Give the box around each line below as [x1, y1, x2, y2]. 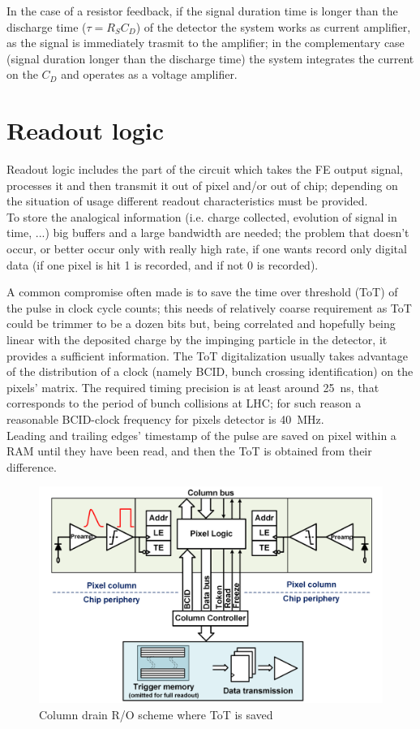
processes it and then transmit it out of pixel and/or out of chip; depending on [6, 176, 398, 193]
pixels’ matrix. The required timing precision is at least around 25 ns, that [6, 378, 379, 395]
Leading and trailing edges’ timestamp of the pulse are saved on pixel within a [6, 426, 396, 443]
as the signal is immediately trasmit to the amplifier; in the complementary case [6, 34, 405, 51]
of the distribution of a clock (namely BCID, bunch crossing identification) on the [6, 363, 414, 380]
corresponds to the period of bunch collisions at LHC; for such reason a [6, 395, 362, 412]
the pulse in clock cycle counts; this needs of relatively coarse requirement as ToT [6, 299, 412, 316]
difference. [6, 458, 57, 475]
